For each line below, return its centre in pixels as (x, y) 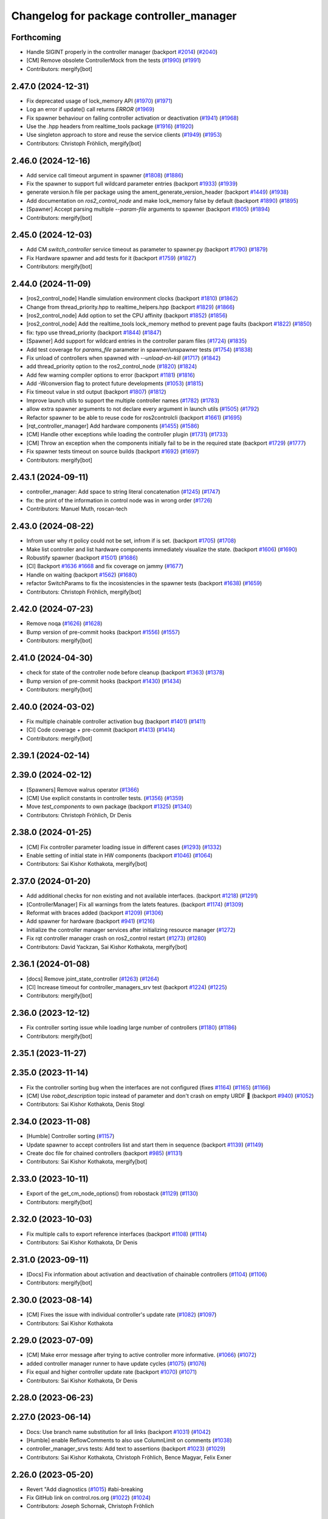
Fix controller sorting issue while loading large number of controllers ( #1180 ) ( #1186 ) (132, 1027)
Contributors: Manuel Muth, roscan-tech (77, 509)
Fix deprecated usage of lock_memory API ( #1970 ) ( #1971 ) (100, 101)
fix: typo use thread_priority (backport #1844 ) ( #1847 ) (94, 332)
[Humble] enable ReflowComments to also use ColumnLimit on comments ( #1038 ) (129, 1440)
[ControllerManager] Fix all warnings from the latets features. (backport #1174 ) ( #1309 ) (135, 904)
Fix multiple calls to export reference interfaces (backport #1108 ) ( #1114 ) (117, 1234)
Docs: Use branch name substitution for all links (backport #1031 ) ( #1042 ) (118, 1432)
